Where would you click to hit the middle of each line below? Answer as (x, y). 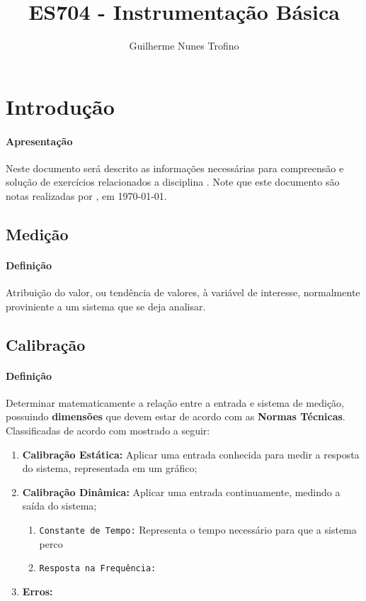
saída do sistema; (59, 506)
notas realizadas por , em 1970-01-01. (86, 195)
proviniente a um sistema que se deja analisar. (106, 306)
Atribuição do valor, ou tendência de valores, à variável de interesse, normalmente (183, 292)
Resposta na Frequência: (98, 569)
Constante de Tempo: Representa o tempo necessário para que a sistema (198, 529)
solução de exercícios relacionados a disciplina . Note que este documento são (173, 182)
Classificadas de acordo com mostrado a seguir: (108, 431)
